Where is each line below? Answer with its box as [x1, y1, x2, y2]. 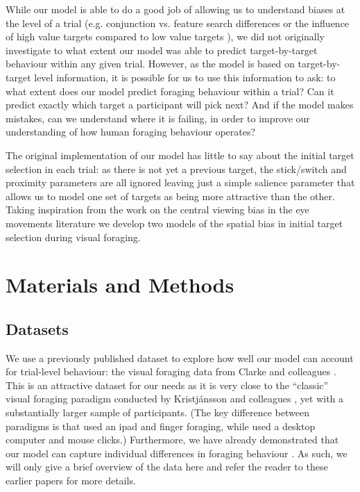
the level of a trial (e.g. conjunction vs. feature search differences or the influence [6, 15, 350, 30]
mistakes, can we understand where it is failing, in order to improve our [6, 110, 310, 125]
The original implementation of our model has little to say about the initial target [6, 147, 354, 162]
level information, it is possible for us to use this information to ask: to [34, 69, 336, 84]
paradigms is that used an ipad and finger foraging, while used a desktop [6, 418, 316, 433]
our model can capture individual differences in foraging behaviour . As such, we [6, 445, 348, 460]
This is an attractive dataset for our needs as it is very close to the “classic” [6, 377, 329, 392]
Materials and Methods [6, 270, 234, 299]
